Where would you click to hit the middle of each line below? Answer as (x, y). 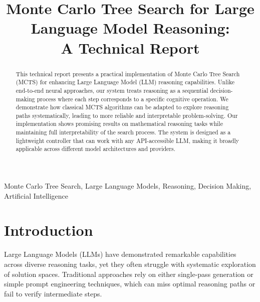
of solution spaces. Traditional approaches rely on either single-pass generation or (129, 274)
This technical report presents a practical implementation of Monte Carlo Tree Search (128, 73)
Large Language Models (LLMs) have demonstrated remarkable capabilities (120, 254)
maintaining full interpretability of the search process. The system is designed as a (123, 132)
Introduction (49, 230)
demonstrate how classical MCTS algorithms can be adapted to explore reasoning (122, 107)
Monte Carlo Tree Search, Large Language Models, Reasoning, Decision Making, (128, 186)
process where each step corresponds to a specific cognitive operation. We (133, 99)
